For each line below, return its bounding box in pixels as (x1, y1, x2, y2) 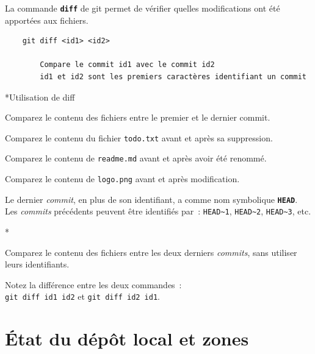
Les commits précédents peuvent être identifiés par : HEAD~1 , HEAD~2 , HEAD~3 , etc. (5, 205, 311, 218)
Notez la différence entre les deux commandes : (5, 278, 182, 291)
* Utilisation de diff (5, 90, 75, 103)
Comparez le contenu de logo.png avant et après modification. (5, 172, 240, 185)
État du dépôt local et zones (5, 326, 249, 351)
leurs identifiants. (5, 258, 70, 271)
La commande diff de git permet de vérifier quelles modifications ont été (5, 2, 280, 14)
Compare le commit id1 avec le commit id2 (40, 60, 215, 69)
